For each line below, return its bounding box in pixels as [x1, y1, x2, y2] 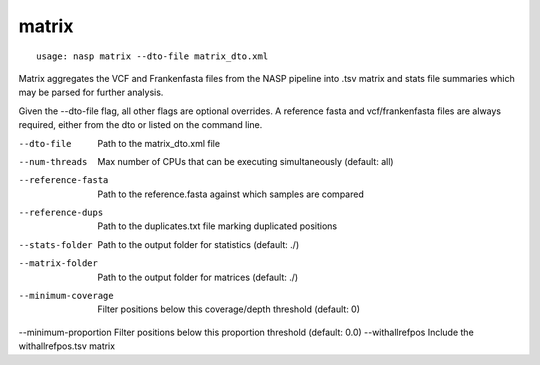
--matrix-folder [18, 258, 99, 269]
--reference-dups [18, 207, 104, 219]
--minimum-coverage [18, 290, 114, 302]
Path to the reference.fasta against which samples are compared [97, 188, 364, 200]
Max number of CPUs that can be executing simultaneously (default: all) [97, 155, 394, 167]
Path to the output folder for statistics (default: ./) [97, 238, 300, 250]
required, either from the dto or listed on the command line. [18, 119, 263, 131]
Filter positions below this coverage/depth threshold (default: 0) [97, 303, 360, 315]
